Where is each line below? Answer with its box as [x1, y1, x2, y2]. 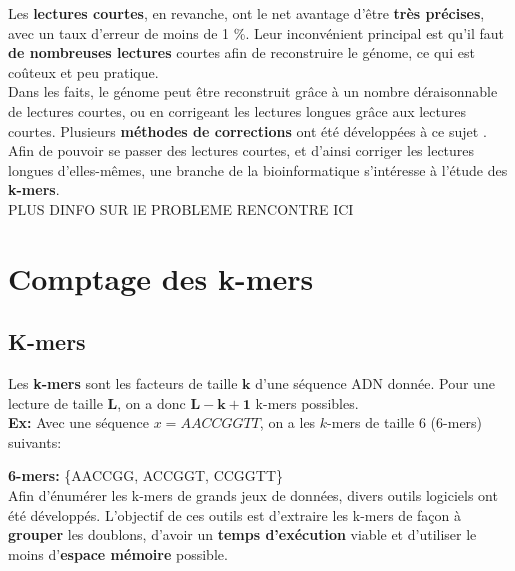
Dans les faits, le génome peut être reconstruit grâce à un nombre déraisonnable [8, 81, 498, 102]
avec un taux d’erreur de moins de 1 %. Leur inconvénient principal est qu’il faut [8, 22, 505, 43]
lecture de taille [8, 392, 103, 413]
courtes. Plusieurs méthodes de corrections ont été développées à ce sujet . [8, 120, 487, 141]
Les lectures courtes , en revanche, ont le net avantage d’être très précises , [8, 3, 485, 23]
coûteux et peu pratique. [8, 61, 159, 82]
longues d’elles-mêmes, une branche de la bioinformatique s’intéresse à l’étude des [8, 159, 508, 180]
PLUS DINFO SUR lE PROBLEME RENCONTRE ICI [8, 198, 354, 219]
